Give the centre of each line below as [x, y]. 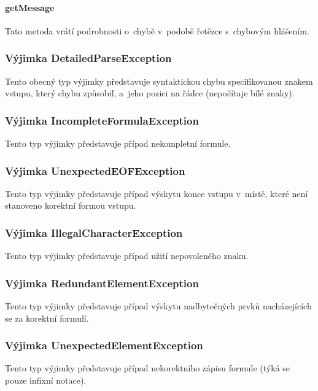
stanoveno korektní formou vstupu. [71, 205]
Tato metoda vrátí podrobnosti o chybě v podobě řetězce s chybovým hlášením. [157, 30]
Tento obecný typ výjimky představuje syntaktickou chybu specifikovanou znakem [159, 81]
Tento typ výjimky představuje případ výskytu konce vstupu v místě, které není [157, 193]
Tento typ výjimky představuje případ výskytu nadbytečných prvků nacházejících [158, 306]
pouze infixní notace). [46, 380]
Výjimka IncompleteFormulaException [102, 120]
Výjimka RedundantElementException [102, 283]
